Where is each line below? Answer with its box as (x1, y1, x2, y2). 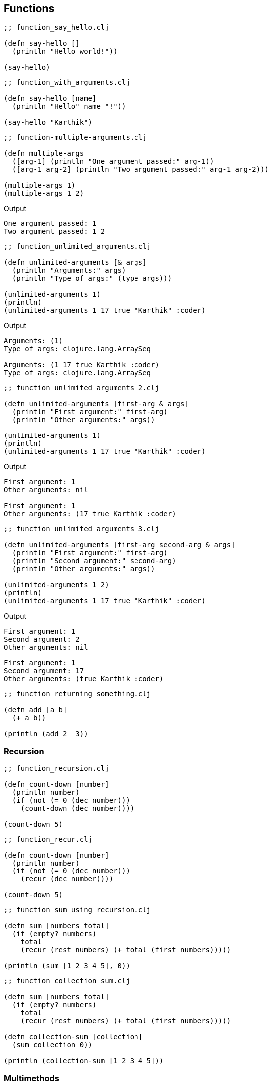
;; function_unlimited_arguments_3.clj (4, 525, 159, 533)
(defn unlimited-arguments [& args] (4, 258, 147, 267)
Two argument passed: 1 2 (4, 227, 105, 236)
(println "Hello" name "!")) (12, 102, 126, 111)
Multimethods (4, 1073, 59, 1083)
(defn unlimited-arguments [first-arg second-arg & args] (4, 541, 235, 549)
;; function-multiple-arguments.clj (4, 133, 147, 142)
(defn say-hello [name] (4, 94, 97, 103)
